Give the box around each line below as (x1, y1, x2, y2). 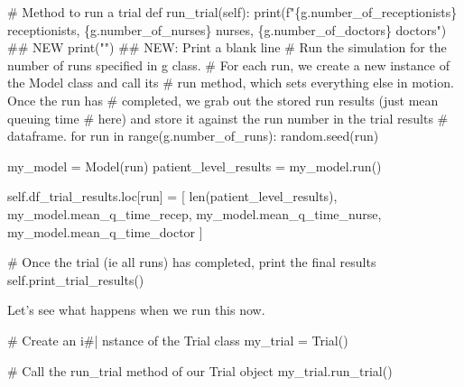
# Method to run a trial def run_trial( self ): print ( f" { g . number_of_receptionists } (7, 3, 458, 21)
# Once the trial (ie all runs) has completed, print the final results (7, 253, 376, 272)
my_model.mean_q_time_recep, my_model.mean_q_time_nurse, (7, 204, 382, 223)
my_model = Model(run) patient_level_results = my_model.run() (7, 156, 382, 175)
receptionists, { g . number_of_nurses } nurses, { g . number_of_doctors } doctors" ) (7, 20, 447, 39)
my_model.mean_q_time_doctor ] (7, 222, 203, 241)
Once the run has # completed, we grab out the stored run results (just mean (7, 90, 439, 109)
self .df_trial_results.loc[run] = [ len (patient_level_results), (7, 187, 338, 206)
